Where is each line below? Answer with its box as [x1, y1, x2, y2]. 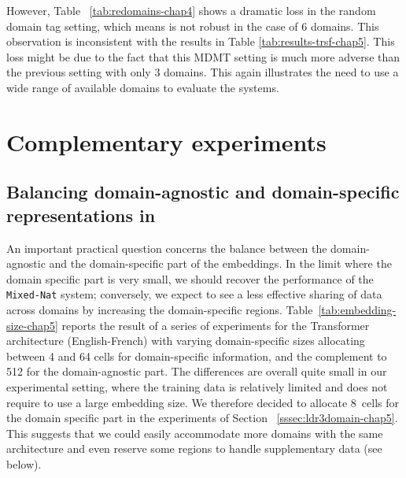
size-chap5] [6, 317, 58, 333]
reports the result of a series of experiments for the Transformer [61, 317, 370, 333]
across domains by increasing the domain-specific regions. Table [6, 301, 313, 317]
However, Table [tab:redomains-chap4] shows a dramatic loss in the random [6, 2, 376, 18]
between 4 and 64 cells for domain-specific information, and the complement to [6, 347, 387, 364]
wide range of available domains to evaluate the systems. [6, 79, 279, 95]
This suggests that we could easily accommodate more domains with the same [6, 424, 383, 441]
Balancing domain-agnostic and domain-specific [6, 180, 400, 204]
